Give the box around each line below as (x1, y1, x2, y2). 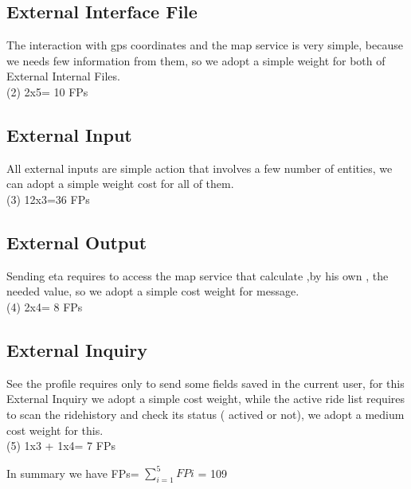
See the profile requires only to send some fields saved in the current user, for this (6, 374, 405, 391)
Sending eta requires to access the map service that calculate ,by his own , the (6, 267, 389, 284)
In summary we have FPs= (6, 464, 139, 481)
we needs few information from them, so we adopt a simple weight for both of (6, 52, 386, 68)
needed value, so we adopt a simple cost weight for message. (6, 283, 299, 299)
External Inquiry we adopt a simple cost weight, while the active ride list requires (6, 390, 405, 407)
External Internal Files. (6, 68, 120, 84)
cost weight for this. (6, 421, 104, 438)
